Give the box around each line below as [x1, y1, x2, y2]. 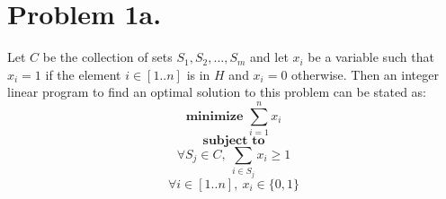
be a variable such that [308, 48, 434, 66]
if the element [45, 65, 121, 83]
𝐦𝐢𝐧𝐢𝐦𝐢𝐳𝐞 [185, 109, 244, 123]
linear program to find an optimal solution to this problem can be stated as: [7, 82, 426, 101]
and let [250, 48, 289, 66]
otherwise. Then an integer [291, 65, 439, 83]
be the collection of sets [42, 48, 173, 66]
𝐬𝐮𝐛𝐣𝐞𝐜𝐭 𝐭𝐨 [202, 134, 265, 148]
